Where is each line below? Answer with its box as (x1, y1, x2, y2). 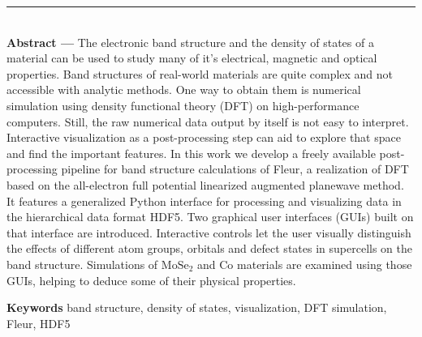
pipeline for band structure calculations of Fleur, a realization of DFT (61, 160, 409, 177)
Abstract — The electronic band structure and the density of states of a (6, 33, 374, 50)
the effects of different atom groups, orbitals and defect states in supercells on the (6, 240, 412, 257)
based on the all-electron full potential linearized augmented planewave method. (6, 176, 404, 193)
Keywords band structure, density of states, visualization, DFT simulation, (6, 299, 387, 316)
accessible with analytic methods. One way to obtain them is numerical (6, 81, 361, 98)
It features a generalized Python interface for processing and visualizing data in (6, 192, 402, 209)
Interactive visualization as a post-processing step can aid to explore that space (6, 129, 401, 146)
